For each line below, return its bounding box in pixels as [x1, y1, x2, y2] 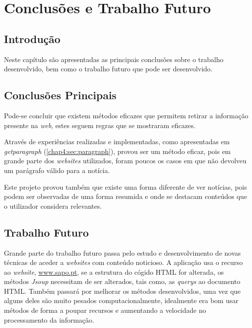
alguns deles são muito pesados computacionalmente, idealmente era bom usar [4, 295, 239, 306]
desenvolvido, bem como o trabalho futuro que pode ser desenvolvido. [4, 64, 213, 74]
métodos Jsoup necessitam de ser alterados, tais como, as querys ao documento [4, 276, 241, 286]
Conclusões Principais [4, 87, 117, 103]
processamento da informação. [4, 314, 94, 325]
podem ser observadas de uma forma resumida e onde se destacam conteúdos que [4, 191, 247, 201]
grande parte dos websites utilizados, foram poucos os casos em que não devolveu [4, 155, 247, 166]
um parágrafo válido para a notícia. [4, 165, 110, 175]
